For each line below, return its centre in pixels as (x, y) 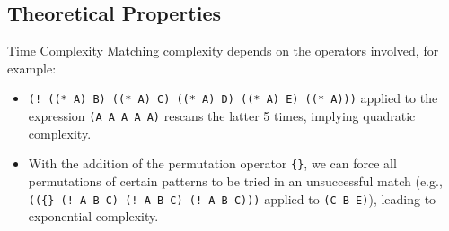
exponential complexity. (93, 216)
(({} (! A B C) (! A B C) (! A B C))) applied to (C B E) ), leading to (232, 198)
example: (32, 68)
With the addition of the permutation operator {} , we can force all (212, 163)
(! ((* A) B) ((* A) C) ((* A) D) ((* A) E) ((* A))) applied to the (233, 98)
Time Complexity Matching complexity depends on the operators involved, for (223, 51)
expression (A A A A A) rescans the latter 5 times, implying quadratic (222, 116)
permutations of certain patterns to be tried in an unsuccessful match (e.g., (235, 180)
